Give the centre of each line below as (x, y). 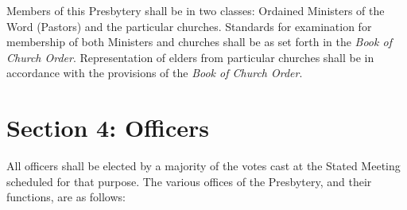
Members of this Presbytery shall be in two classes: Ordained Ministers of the (196, 10)
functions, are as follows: (66, 197)
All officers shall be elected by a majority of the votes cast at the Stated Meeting (203, 166)
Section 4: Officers (108, 128)
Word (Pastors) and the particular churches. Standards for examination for (189, 26)
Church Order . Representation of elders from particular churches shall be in (190, 57)
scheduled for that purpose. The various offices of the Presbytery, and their (189, 181)
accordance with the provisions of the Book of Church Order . (155, 73)
